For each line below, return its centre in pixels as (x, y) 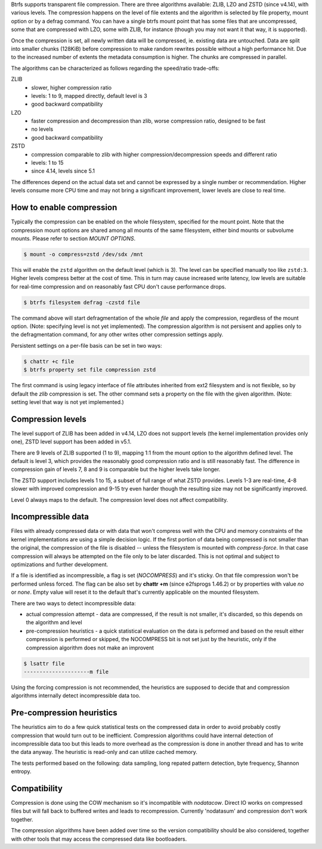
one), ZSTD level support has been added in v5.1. (71, 442)
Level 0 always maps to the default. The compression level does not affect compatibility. (120, 499)
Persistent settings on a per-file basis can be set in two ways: (86, 345)
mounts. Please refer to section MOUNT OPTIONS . (73, 238)
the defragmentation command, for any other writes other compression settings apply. (117, 335)
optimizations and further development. (60, 565)
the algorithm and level (54, 623)
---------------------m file (66, 672)
